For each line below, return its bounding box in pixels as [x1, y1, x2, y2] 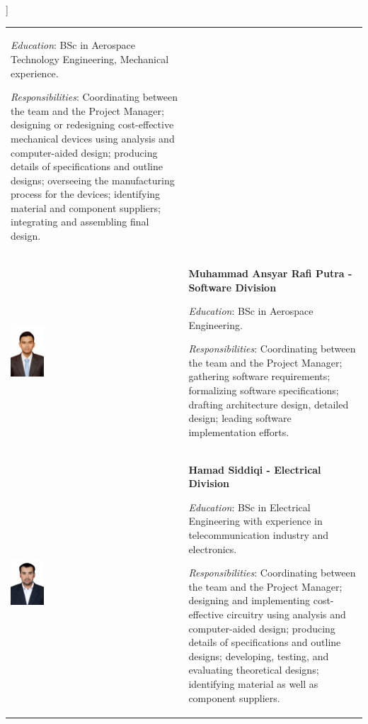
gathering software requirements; [188, 369, 330, 384]
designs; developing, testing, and [188, 648, 329, 663]
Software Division [188, 279, 277, 294]
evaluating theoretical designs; [188, 662, 319, 677]
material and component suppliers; [11, 200, 161, 215]
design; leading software [188, 411, 292, 425]
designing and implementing [188, 593, 311, 608]
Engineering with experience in [188, 513, 323, 528]
